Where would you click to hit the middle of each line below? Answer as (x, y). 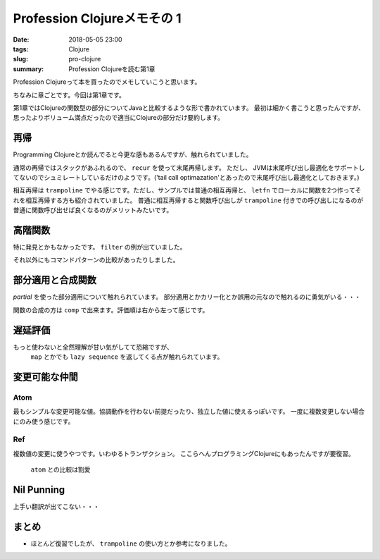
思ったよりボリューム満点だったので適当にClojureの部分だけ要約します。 (119, 118)
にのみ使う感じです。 (44, 421)
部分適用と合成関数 (55, 280)
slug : (20, 59)
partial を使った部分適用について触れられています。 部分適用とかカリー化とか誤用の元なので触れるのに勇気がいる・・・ (187, 297)
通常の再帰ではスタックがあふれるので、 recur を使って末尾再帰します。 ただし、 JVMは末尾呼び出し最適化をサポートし (189, 167)
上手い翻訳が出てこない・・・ (56, 507)
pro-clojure (85, 59)
